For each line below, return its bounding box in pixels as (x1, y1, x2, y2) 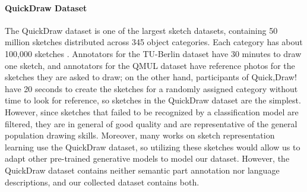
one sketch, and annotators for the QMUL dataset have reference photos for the (5, 59, 295, 71)
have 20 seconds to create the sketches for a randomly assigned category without (5, 82, 298, 95)
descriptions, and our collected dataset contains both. (5, 175, 200, 188)
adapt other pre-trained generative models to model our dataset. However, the (5, 152, 290, 165)
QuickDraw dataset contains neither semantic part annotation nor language (5, 163, 280, 176)
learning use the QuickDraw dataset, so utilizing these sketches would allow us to (5, 140, 300, 153)
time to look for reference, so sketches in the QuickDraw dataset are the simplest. (5, 94, 301, 106)
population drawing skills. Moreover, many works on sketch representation (5, 129, 275, 141)
